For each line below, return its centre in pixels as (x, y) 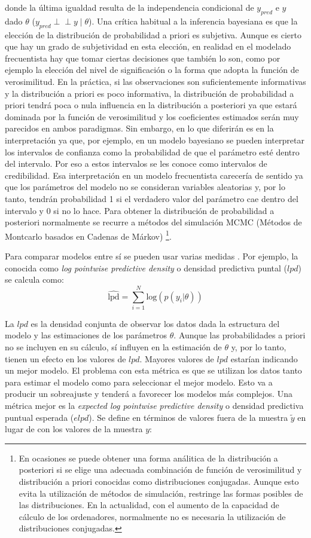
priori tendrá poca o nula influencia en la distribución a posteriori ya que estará (151, 105)
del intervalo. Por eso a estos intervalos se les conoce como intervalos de (136, 163)
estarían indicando (264, 358)
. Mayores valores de (177, 358)
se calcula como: (34, 279)
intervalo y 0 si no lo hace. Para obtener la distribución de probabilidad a (140, 210)
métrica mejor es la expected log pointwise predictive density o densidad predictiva (154, 405)
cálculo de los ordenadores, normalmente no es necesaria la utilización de (152, 516)
